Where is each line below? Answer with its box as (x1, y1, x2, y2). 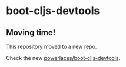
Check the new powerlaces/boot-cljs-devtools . (6, 55, 121, 61)
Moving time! (6, 28, 56, 38)
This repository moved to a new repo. (6, 43, 97, 50)
